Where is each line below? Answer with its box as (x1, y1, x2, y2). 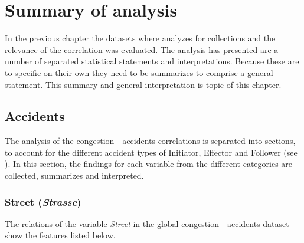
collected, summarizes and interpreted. (5, 169, 144, 182)
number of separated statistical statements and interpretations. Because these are (5, 55, 299, 67)
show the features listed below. (5, 229, 116, 241)
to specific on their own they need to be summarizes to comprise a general (5, 66, 273, 78)
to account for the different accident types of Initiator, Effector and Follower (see (5, 146, 298, 158)
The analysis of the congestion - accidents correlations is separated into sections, (5, 134, 296, 147)
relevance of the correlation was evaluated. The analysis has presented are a (5, 43, 279, 55)
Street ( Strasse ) (5, 194, 81, 209)
